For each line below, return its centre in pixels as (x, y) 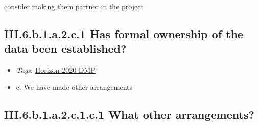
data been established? (65, 49)
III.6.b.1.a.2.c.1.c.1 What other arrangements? (129, 114)
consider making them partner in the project (74, 6)
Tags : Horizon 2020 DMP (56, 70)
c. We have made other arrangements (74, 87)
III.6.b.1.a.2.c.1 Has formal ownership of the (124, 33)
